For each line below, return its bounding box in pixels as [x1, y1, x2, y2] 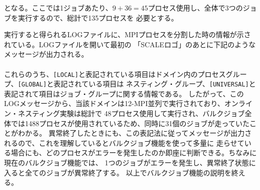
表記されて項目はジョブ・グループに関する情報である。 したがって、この [4, 88, 244, 99]
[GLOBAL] [18, 81, 47, 88]
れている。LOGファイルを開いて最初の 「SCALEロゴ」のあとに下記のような [4, 39, 256, 49]
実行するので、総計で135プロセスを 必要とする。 [18, 12, 178, 23]
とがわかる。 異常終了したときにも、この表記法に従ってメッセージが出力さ [4, 128, 252, 138]
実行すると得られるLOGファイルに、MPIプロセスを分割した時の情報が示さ [4, 29, 251, 40]
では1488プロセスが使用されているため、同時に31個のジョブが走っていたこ [11, 118, 256, 128]
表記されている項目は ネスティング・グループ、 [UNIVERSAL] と [53, 78, 256, 89]
